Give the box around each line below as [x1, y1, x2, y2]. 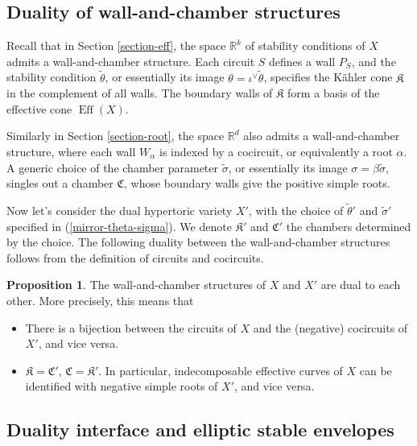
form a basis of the [287, 85, 380, 101]
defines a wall [269, 52, 336, 69]
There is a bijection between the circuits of [25, 319, 237, 336]
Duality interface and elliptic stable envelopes [6, 417, 394, 442]
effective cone [6, 100, 72, 117]
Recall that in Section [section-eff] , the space [6, 37, 226, 54]
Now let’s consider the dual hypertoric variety [6, 201, 233, 218]
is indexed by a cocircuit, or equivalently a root [159, 142, 393, 159]
